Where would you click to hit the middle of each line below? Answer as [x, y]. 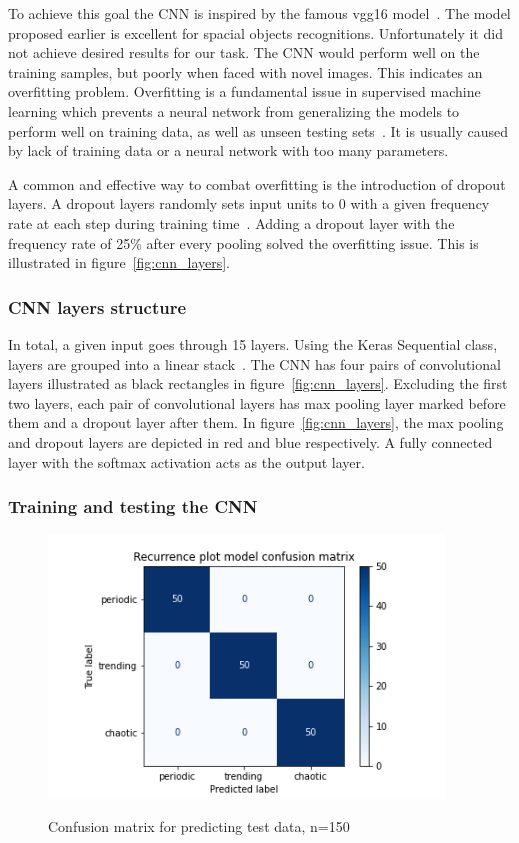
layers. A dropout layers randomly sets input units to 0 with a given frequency [249, 203]
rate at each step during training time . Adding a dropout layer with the [231, 222]
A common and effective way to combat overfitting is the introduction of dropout [257, 183]
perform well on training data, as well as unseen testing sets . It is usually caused [258, 130]
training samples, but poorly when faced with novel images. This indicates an [245, 71]
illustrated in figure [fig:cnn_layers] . [119, 262]
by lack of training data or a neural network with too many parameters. [228, 150]
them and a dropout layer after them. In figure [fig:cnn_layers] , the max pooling [256, 422]
